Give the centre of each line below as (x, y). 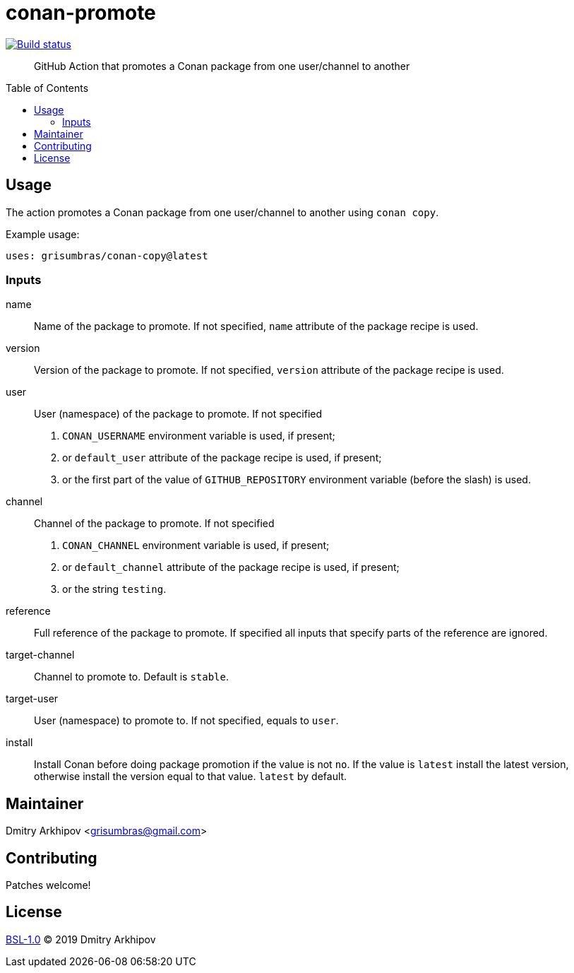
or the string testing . (114, 589)
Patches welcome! (48, 885)
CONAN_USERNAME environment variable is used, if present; (199, 436)
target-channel (40, 655)
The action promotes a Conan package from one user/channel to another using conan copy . (222, 212)
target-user (32, 699)
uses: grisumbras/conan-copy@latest (107, 255)
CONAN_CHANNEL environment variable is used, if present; (196, 546)
